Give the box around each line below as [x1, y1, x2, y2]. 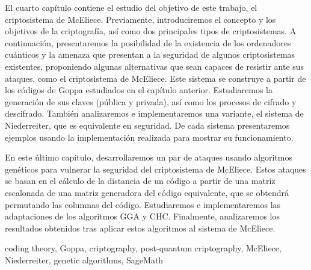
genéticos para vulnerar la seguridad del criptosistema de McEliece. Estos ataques [5, 162, 306, 175]
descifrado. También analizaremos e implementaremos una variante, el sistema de [5, 107, 304, 120]
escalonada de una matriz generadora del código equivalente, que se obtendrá [5, 186, 289, 198]
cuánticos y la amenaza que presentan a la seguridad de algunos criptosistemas [5, 48, 295, 61]
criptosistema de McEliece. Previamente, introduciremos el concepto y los [5, 13, 276, 25]
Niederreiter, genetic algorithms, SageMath [5, 253, 164, 266]
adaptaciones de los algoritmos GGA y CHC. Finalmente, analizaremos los [5, 210, 280, 222]
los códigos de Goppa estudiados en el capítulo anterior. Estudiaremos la [5, 84, 273, 96]
